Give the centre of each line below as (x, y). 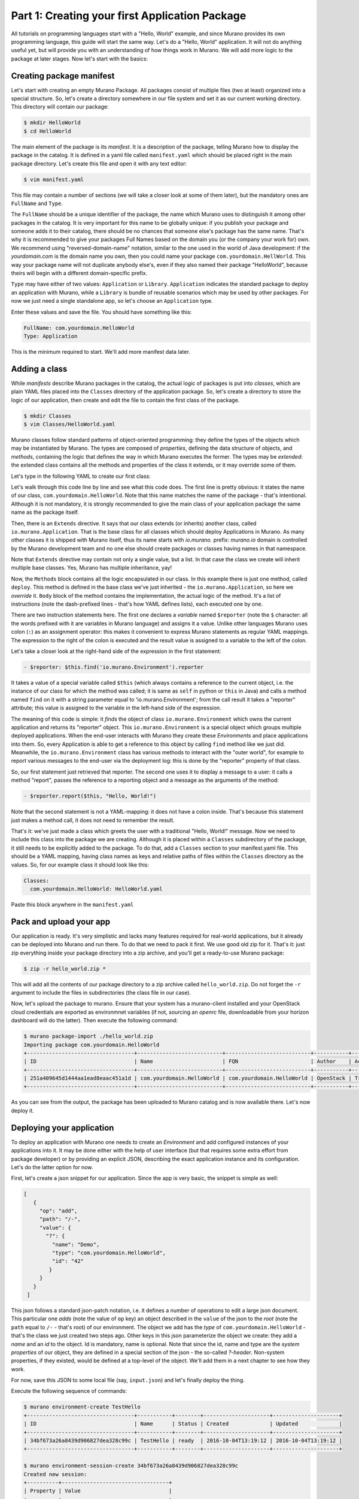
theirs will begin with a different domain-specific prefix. (79, 273)
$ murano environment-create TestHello (82, 1407)
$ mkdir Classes (48, 416)
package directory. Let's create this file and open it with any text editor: (99, 163)
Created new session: (55, 1474)
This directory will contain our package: (60, 107)
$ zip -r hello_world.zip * (65, 969)
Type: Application (51, 336)
